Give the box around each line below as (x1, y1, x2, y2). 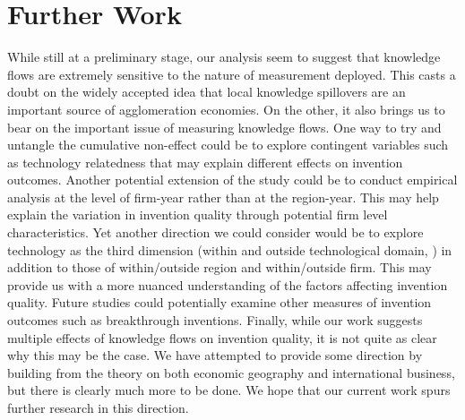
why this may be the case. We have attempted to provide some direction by (7, 346, 423, 364)
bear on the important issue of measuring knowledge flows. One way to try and (7, 117, 442, 136)
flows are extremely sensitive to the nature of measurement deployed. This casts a (7, 64, 456, 83)
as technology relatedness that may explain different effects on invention (7, 152, 403, 171)
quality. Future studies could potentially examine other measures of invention (7, 293, 432, 312)
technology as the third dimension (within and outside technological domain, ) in (7, 240, 452, 259)
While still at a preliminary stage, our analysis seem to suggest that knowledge (7, 47, 441, 66)
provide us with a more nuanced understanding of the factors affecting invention (7, 275, 448, 294)
